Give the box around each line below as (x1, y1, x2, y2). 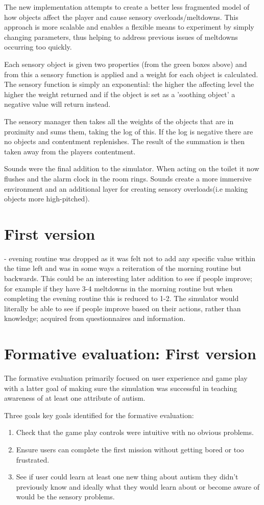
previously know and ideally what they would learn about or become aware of (16, 481, 260, 492)
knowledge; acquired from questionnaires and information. (4, 313, 186, 324)
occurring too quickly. (4, 41, 72, 52)
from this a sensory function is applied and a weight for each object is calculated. (4, 68, 258, 79)
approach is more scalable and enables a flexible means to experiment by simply (4, 21, 254, 32)
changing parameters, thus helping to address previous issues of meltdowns (4, 31, 238, 42)
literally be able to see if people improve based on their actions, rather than (4, 303, 241, 313)
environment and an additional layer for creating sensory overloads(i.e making (4, 183, 248, 194)
